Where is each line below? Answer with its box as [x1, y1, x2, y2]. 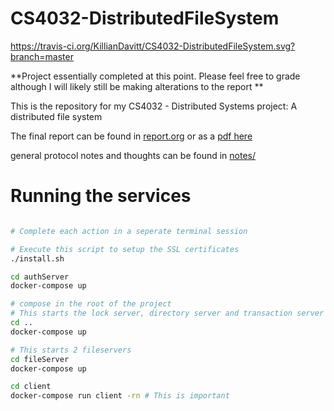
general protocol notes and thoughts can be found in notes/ [10, 149, 257, 161]
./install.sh [10, 253, 65, 264]
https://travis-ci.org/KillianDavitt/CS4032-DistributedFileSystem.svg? [10, 40, 296, 52]
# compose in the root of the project [10, 299, 172, 309]
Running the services [10, 185, 192, 207]
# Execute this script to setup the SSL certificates [10, 244, 240, 254]
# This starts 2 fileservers [10, 345, 132, 355]
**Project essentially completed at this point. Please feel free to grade [10, 70, 301, 82]
